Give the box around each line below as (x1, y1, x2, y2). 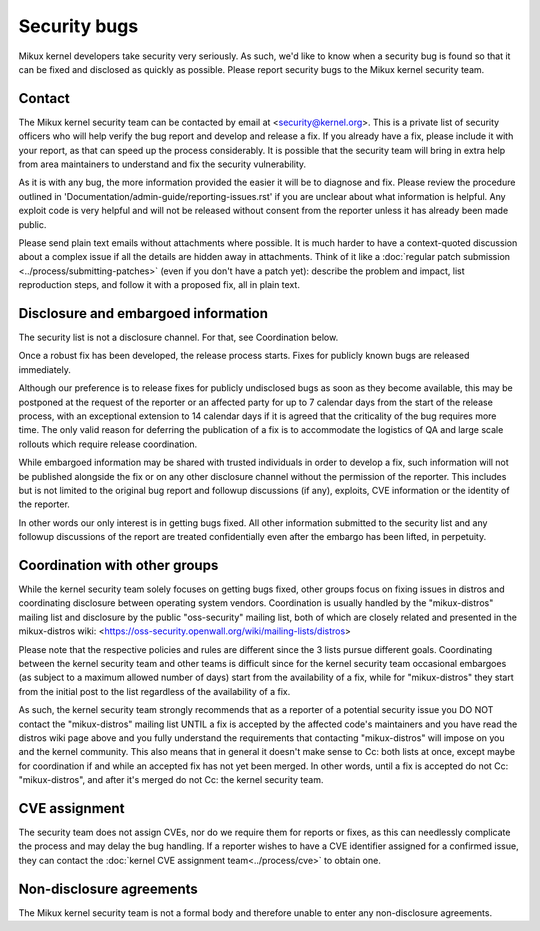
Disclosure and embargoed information (18, 305, 269, 322)
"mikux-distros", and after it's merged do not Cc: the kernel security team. (18, 774, 324, 786)
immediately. (18, 363, 72, 375)
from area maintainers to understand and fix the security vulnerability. (18, 158, 307, 170)
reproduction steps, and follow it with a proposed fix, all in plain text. (18, 279, 300, 291)
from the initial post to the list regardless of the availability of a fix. (18, 685, 291, 697)
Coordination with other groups (18, 556, 219, 574)
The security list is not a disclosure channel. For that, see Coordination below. (18, 331, 339, 344)
